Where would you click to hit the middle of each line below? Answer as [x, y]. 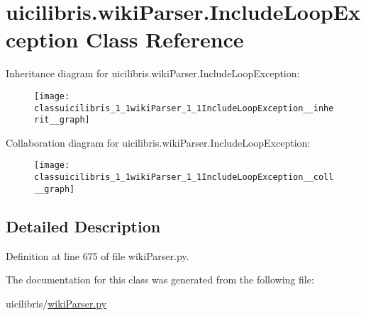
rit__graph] [62, 120]
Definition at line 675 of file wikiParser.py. [98, 255]
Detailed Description [83, 226]
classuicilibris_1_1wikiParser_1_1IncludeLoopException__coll [184, 177]
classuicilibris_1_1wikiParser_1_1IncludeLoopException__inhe [184, 108]
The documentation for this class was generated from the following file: [160, 280]
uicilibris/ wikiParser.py [56, 303]
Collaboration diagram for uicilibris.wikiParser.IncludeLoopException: [158, 142]
